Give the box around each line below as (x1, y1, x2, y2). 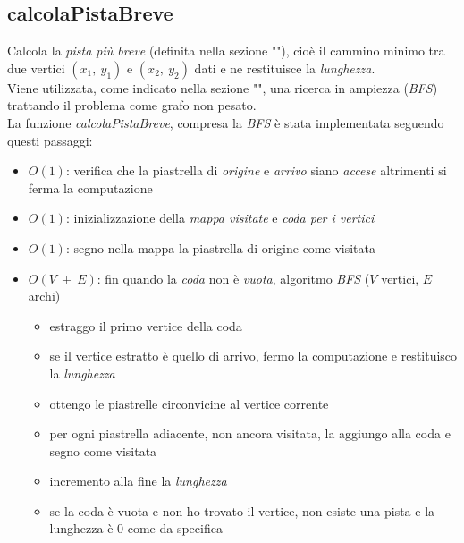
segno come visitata (49, 441, 157, 460)
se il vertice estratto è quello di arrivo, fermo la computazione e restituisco (49, 346, 458, 365)
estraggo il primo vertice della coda (49, 316, 242, 335)
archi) (28, 286, 61, 305)
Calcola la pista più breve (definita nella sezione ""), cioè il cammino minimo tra (7, 41, 445, 60)
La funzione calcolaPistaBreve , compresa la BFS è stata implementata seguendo (7, 113, 444, 132)
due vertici (7, 58, 65, 77)
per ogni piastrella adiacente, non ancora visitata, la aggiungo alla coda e (49, 424, 451, 443)
